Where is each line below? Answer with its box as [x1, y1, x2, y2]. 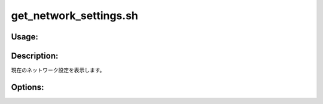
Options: [11, 82, 44, 92]
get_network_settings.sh [11, 9, 139, 22]
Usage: [11, 32, 39, 42]
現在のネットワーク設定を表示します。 [11, 66, 105, 74]
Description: [11, 51, 59, 61]
